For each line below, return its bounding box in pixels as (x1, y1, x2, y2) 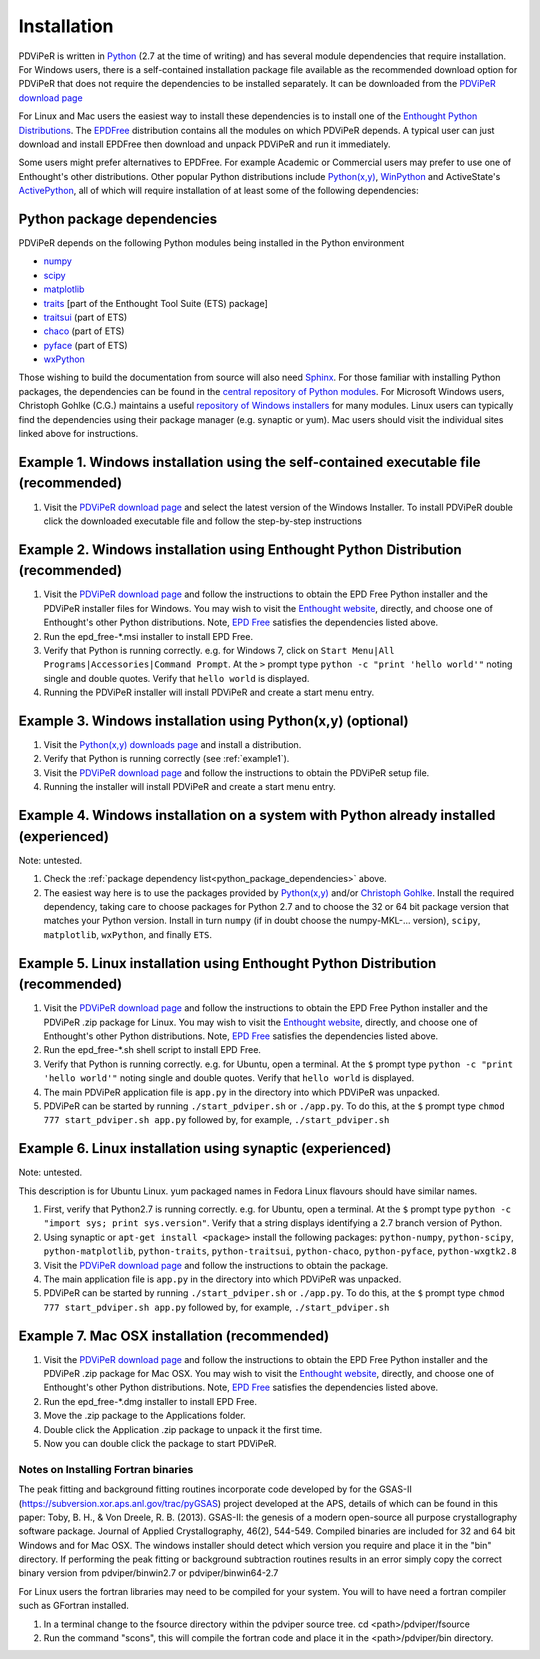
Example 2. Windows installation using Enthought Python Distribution (18, 541, 462, 558)
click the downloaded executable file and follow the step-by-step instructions (43, 515, 362, 527)
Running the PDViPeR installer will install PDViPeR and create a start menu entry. (43, 686, 375, 699)
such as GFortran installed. (18, 1600, 130, 1612)
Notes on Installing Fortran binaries (18, 1462, 194, 1476)
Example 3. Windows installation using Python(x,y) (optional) (18, 712, 409, 729)
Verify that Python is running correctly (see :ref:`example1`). (43, 753, 290, 765)
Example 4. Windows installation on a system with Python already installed (18, 807, 496, 824)
